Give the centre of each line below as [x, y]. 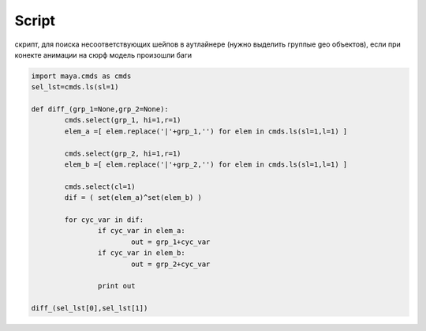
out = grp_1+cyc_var [170, 242]
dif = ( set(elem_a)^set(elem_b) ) [133, 198]
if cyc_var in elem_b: [141, 253]
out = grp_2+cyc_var [170, 264]
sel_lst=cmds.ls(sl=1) [75, 87]
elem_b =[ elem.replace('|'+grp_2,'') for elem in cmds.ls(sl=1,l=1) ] [206, 165]
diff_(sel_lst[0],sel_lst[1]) [90, 308]
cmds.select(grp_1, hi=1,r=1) [123, 120]
